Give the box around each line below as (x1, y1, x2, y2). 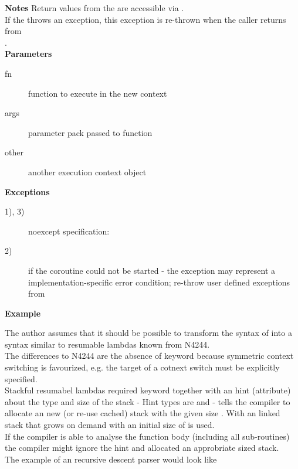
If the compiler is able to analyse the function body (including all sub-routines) (5, 430, 290, 442)
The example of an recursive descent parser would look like (5, 453, 217, 465)
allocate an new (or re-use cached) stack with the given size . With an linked (5, 407, 280, 419)
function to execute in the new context (28, 87, 167, 99)
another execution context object (28, 165, 147, 178)
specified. (5, 372, 38, 385)
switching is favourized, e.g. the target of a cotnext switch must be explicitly (5, 361, 280, 373)
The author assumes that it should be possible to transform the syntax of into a (5, 327, 292, 339)
